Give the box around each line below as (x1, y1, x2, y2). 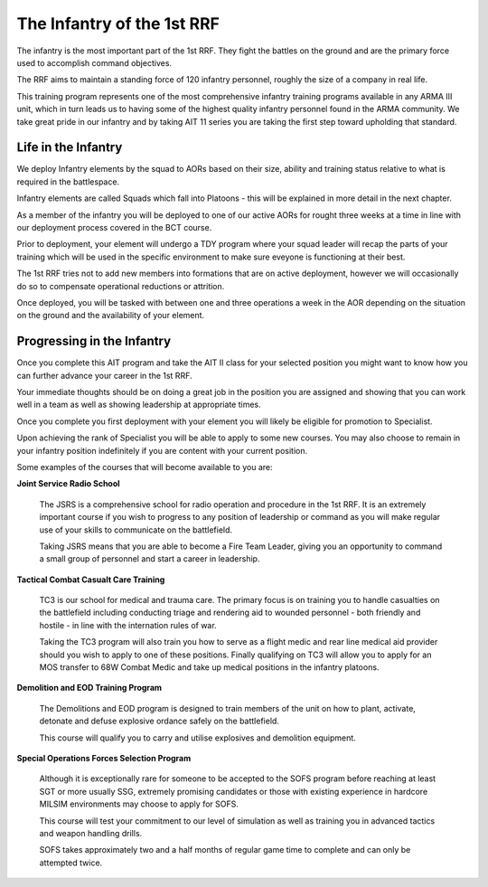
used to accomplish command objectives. (16, 57, 172, 68)
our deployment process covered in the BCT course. (16, 222, 212, 232)
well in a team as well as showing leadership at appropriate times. (16, 399, 261, 410)
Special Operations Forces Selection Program (16, 752, 192, 763)
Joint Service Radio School (16, 478, 121, 489)
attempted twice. (39, 857, 103, 868)
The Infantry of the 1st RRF (16, 14, 221, 33)
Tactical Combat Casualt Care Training (16, 574, 165, 585)
